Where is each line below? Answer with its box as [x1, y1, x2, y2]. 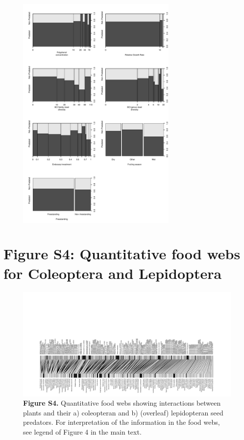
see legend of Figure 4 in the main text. [23, 426, 142, 437]
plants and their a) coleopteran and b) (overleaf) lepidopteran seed [23, 407, 223, 417]
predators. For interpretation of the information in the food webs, [23, 417, 220, 427]
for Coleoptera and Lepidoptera [3, 263, 222, 283]
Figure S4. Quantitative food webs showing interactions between [23, 398, 221, 408]
